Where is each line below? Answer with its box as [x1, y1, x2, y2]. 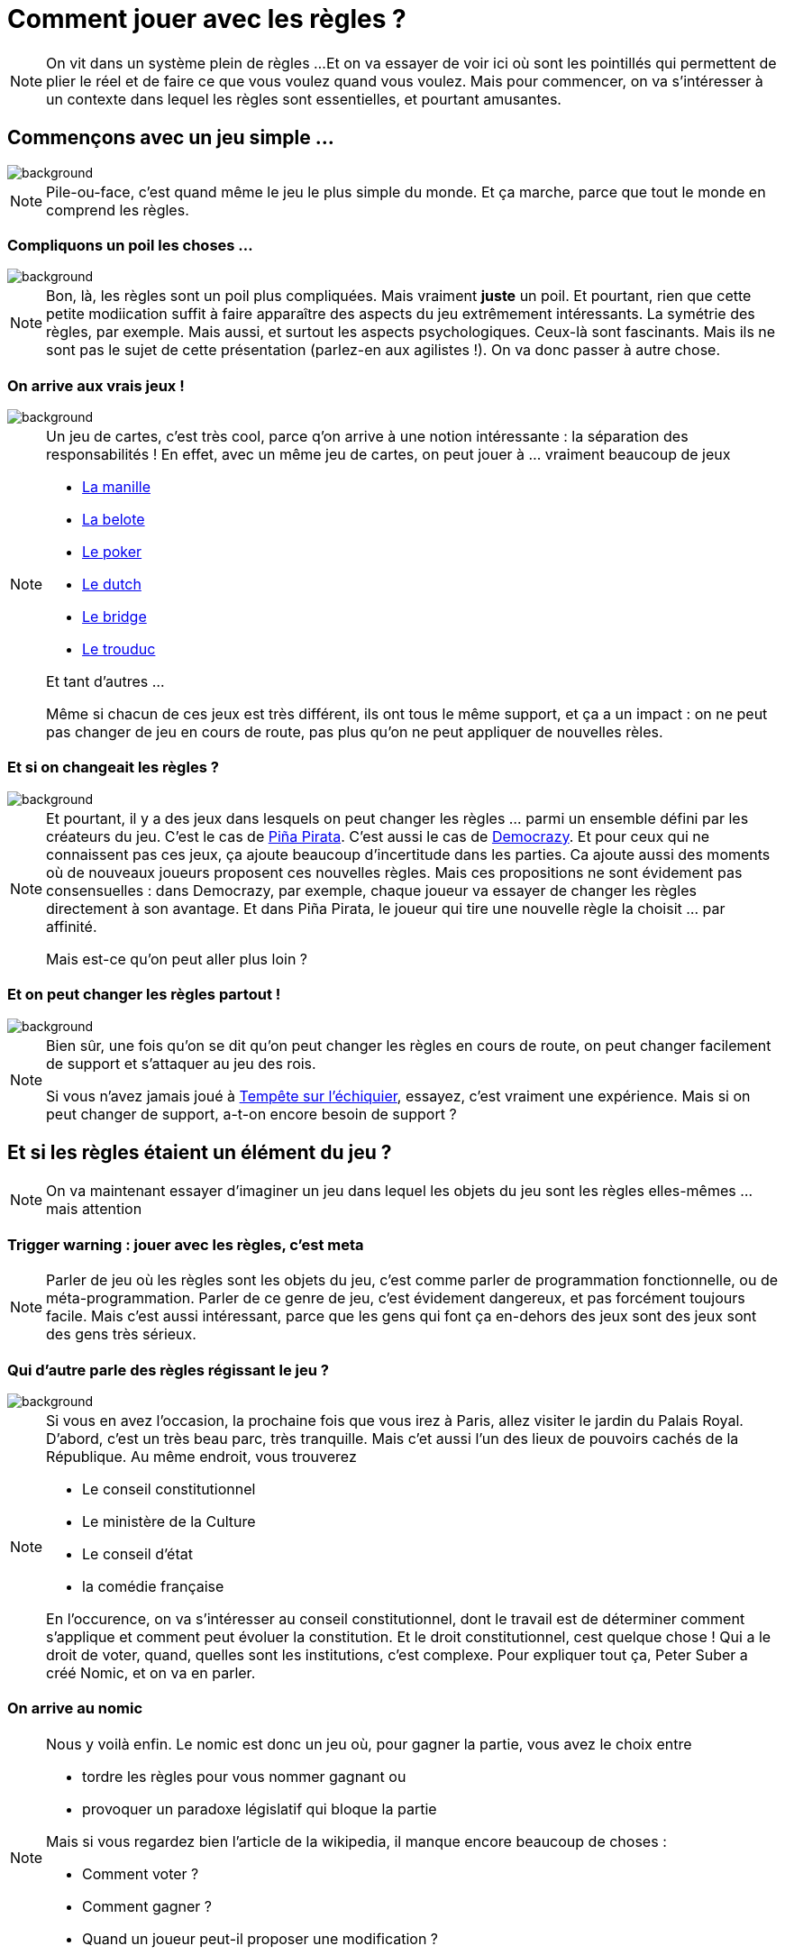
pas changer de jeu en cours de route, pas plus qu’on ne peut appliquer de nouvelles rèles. [46, 723, 663, 742]
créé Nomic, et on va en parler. [46, 1663, 256, 1682]
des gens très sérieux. [46, 1325, 196, 1344]
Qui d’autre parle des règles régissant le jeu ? [7, 1360, 329, 1379]
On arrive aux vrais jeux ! [7, 376, 185, 395]
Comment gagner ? [82, 1896, 212, 1915]
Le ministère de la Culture [82, 1512, 256, 1530]
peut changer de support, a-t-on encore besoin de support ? [46, 1104, 457, 1123]
